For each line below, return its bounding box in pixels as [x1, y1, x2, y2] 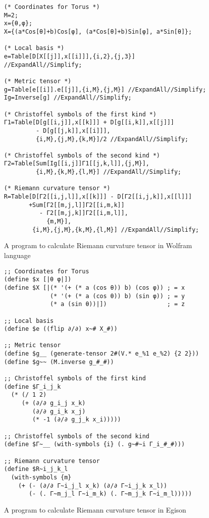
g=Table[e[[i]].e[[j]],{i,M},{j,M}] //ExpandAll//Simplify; [4, 86, 207, 93]
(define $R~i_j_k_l [4, 466, 68, 473]
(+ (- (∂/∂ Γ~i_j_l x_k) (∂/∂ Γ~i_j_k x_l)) [18, 482, 167, 489]
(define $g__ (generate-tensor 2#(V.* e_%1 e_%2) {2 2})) [4, 350, 199, 358]
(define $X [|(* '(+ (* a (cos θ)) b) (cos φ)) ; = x [4, 284, 185, 291]
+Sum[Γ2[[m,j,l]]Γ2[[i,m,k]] [29, 201, 125, 208]
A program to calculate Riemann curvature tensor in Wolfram [4, 240, 192, 251]
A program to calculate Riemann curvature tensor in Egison [4, 504, 186, 515]
